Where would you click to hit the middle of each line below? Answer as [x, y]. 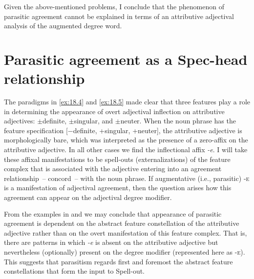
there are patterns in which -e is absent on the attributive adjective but [111, 242]
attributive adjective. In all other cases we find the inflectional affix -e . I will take [126, 149]
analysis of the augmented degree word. [63, 26]
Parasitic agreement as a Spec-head [126, 59]
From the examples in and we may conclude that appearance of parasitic [113, 213]
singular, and [94, 121]
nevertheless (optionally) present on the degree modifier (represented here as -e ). [125, 252]
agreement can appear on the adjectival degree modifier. [88, 197]
